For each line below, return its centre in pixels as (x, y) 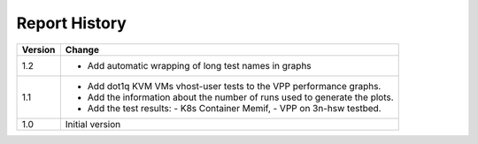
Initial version (93, 124)
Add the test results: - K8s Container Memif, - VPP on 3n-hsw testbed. (234, 108)
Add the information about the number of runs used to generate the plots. (240, 97)
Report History (72, 23)
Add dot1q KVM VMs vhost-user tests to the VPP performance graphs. (234, 86)
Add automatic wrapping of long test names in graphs (199, 65)
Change (82, 49)
